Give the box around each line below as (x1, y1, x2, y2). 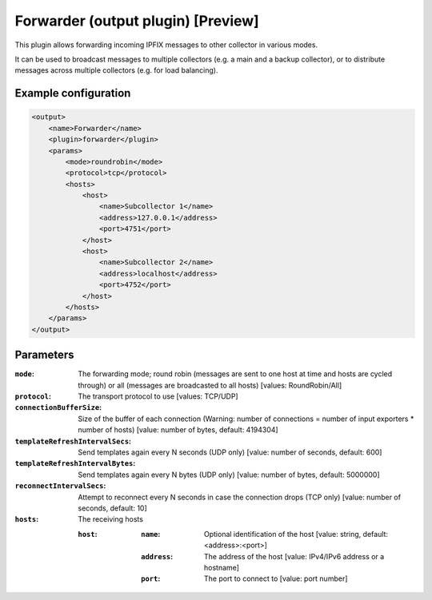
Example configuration (14, 86, 131, 100)
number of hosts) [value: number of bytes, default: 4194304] (78, 425, 279, 435)
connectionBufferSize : (14, 403, 102, 412)
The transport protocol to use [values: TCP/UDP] (78, 391, 239, 401)
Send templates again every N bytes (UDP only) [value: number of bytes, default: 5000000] (78, 470, 380, 479)
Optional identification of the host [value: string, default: (204, 529, 388, 538)
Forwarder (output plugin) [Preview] (14, 12, 259, 30)
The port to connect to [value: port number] (204, 574, 348, 583)
